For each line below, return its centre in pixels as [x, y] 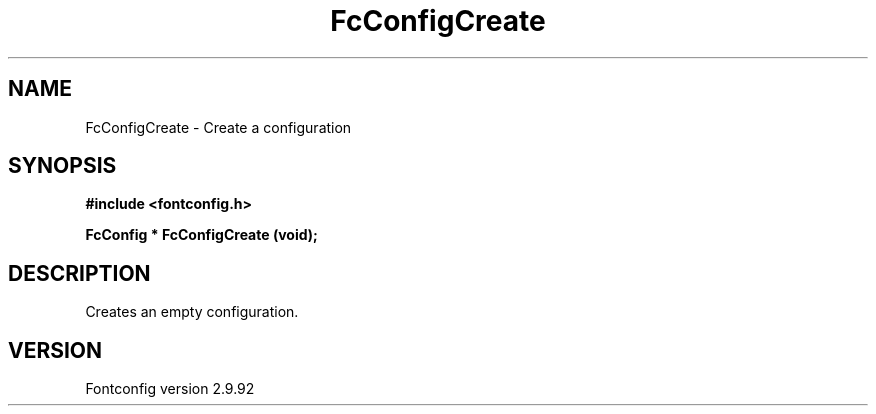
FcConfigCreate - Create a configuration [218, 127]
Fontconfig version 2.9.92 [170, 389]
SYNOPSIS [62, 166]
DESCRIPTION [79, 273]
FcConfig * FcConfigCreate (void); [201, 235]
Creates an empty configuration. [192, 312]
